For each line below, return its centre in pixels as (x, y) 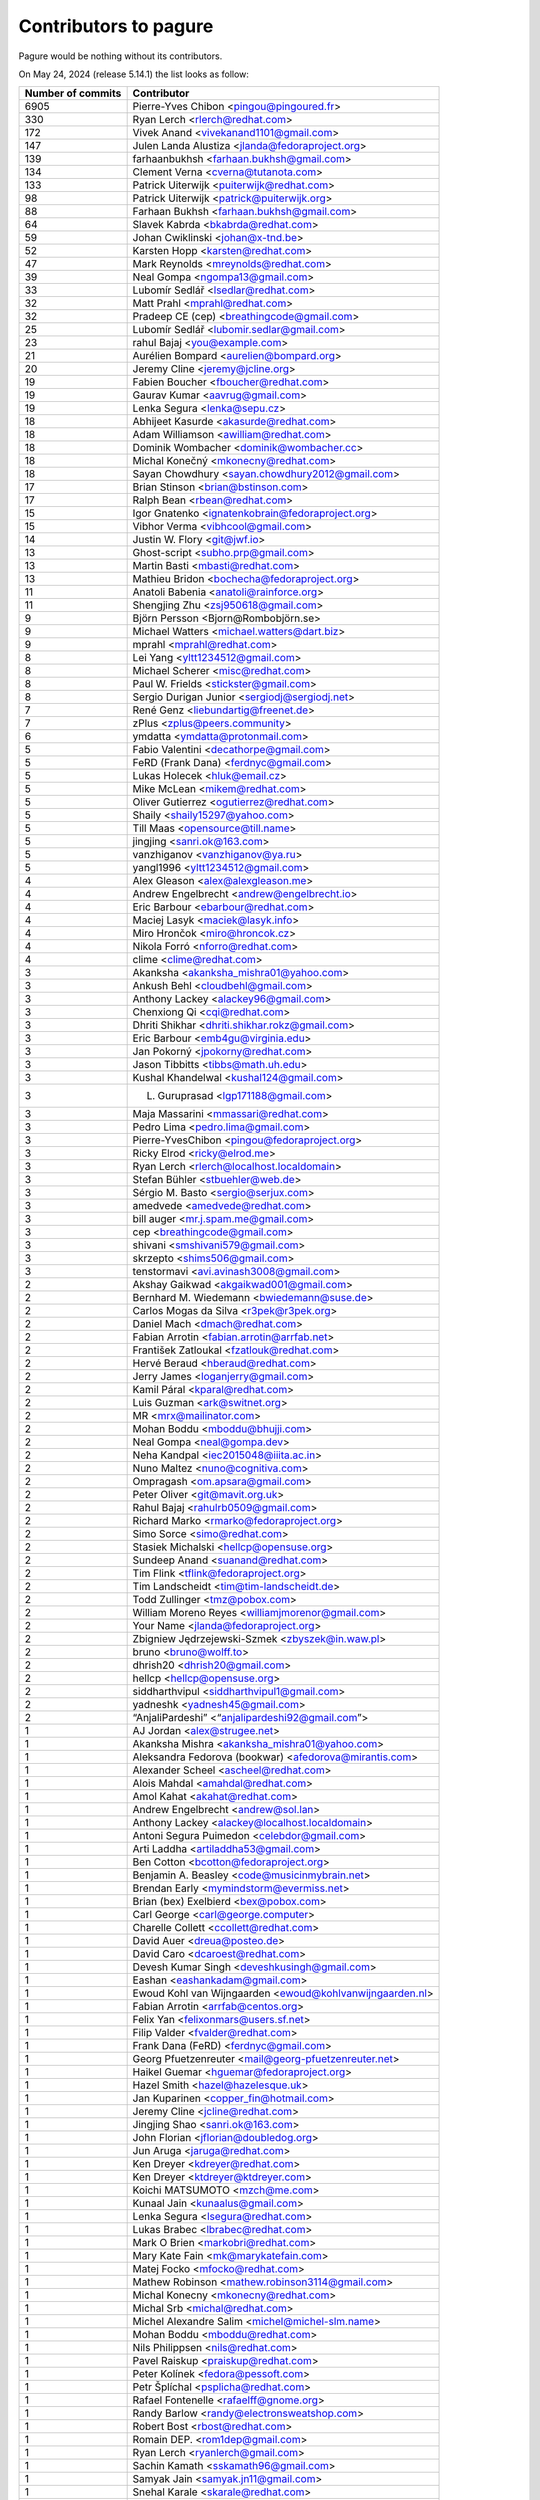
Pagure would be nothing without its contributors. (120, 56)
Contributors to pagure (116, 26)
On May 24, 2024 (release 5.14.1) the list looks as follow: (134, 74)
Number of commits (73, 93)
